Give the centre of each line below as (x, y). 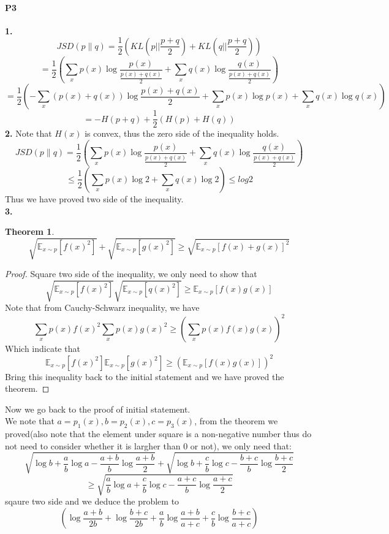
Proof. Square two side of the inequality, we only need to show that (131, 274)
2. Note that (28, 133)
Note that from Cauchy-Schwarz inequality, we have (102, 307)
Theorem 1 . (30, 231)
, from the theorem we (236, 421)
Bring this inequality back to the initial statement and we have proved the (145, 376)
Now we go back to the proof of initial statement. (98, 409)
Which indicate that (43, 348)
